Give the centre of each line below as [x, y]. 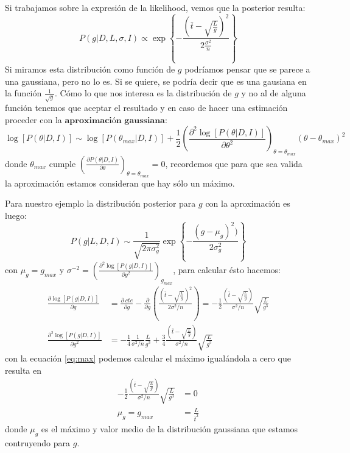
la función [23, 93]
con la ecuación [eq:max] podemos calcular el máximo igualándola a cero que [148, 358]
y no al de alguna [274, 93]
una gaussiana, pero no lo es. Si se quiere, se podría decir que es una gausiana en [156, 81]
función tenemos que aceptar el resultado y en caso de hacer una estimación [146, 108]
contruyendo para [38, 442]
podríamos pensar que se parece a [247, 69]
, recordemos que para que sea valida [234, 163]
